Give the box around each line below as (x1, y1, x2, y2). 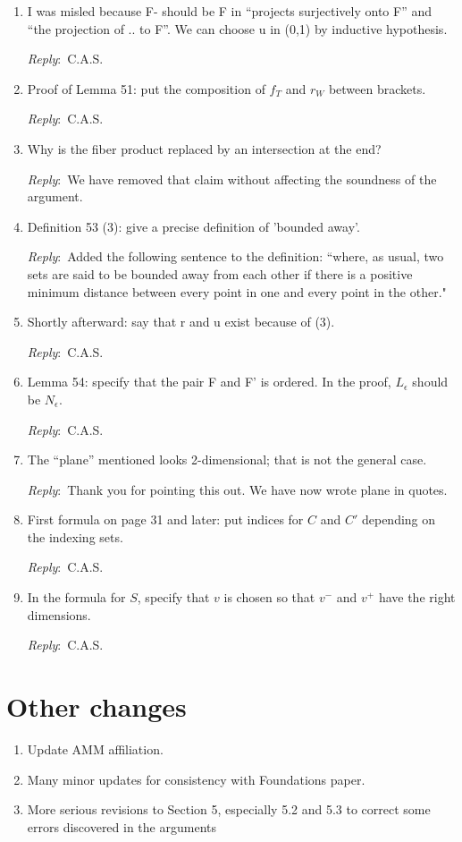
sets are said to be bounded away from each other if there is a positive (27, 264, 413, 283)
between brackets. (328, 79, 426, 98)
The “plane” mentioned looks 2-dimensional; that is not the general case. (27, 450, 427, 469)
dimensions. (27, 605, 91, 624)
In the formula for (27, 588, 126, 607)
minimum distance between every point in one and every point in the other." (27, 282, 447, 301)
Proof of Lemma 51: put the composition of (27, 79, 265, 98)
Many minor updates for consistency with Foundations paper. (27, 770, 365, 788)
